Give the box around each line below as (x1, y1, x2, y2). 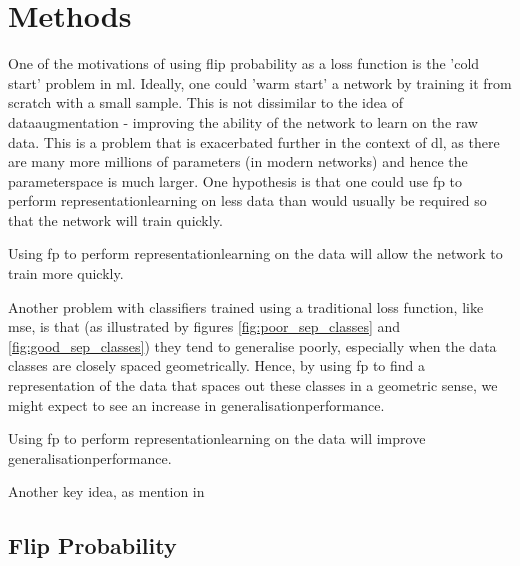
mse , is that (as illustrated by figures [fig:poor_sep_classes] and (8, 316, 401, 337)
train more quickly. (8, 263, 124, 284)
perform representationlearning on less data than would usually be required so (8, 190, 487, 211)
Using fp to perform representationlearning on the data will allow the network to (8, 243, 503, 264)
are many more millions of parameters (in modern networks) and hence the (8, 151, 468, 172)
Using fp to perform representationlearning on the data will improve (8, 428, 426, 449)
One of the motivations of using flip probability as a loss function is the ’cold (8, 53, 480, 74)
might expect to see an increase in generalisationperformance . (8, 394, 385, 415)
